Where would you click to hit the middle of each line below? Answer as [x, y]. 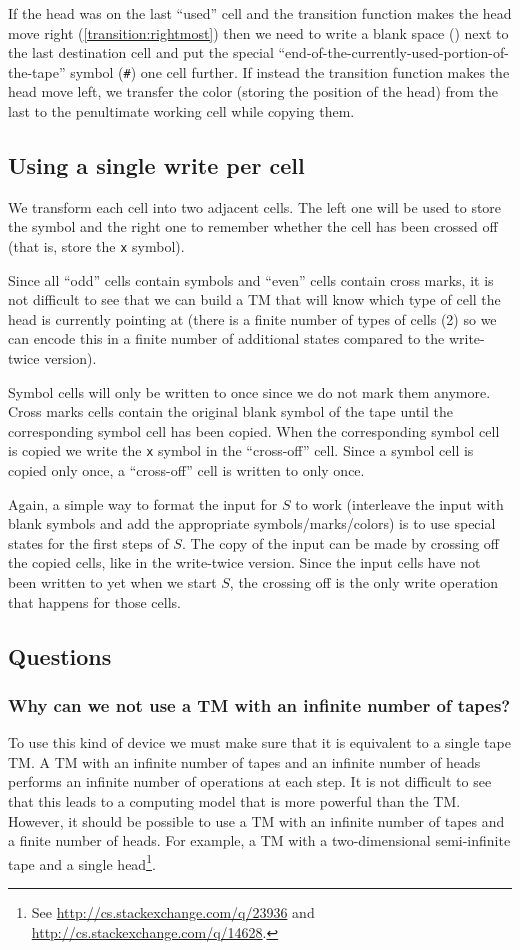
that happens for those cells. [94, 601]
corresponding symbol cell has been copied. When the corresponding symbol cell [254, 430]
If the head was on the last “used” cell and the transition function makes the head [260, 13]
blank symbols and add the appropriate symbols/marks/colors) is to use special [252, 523]
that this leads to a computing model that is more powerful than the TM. [234, 801]
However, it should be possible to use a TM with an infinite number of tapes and [256, 820]
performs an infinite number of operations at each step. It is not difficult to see [250, 781]
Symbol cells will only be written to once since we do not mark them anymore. [249, 391]
